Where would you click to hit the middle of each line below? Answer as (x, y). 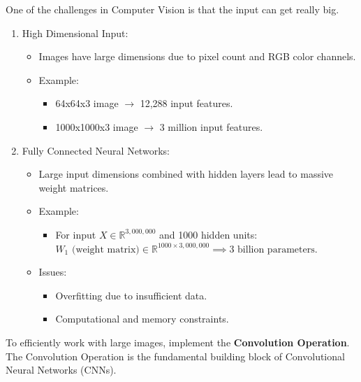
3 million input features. (211, 126)
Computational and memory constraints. (142, 319)
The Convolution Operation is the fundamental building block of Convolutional (175, 356)
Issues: (53, 272)
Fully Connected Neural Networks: (96, 150)
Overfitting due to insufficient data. (131, 295)
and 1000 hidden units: (208, 234)
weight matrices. (74, 187)
